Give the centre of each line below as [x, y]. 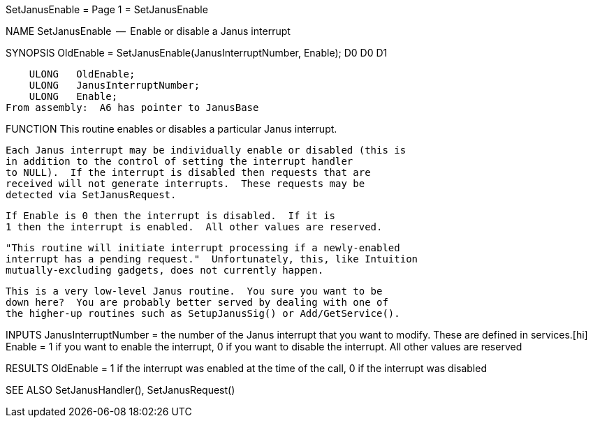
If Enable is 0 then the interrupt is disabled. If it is [171, 216]
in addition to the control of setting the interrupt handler [180, 161]
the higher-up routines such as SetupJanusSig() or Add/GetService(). [203, 313]
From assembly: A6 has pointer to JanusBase [132, 107]
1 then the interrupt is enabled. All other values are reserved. [194, 227]
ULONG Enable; [73, 96]
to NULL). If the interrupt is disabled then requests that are [188, 172]
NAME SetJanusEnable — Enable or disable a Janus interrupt [148, 31]
